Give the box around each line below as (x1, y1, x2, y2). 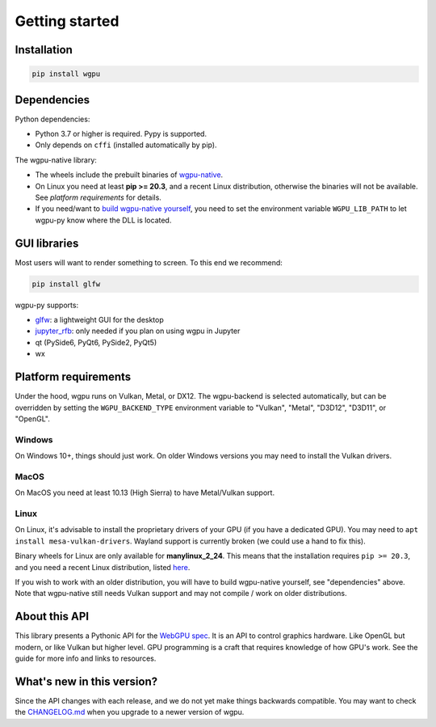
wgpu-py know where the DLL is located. (35, 215, 172, 225)
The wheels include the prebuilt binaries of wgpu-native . (35, 170, 224, 180)
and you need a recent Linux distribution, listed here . (15, 562, 191, 572)
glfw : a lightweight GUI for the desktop (35, 315, 165, 325)
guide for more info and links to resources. (15, 653, 157, 663)
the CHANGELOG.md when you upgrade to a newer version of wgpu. (15, 708, 245, 717)
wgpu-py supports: (15, 300, 79, 310)
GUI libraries (15, 236, 79, 250)
